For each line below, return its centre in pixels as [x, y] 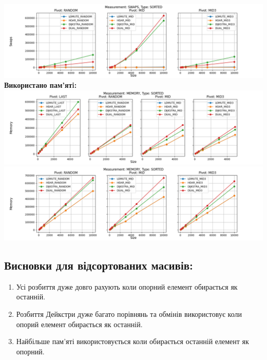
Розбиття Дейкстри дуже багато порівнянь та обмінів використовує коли [129, 314]
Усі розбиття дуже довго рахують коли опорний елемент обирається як [127, 286]
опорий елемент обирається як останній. [79, 324]
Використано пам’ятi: [41, 85]
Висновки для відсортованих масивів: [99, 265]
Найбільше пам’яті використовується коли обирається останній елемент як [132, 341]
